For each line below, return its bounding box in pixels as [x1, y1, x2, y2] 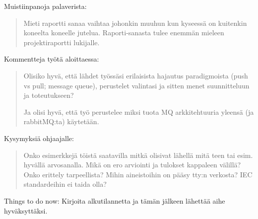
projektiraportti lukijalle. [23, 37, 100, 47]
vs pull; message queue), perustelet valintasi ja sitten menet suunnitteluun [23, 80, 250, 90]
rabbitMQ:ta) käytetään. [23, 116, 99, 127]
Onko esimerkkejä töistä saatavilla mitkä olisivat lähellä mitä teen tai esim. [23, 149, 253, 160]
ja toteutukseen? [23, 90, 74, 100]
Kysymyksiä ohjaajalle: [4, 133, 74, 143]
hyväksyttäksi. [4, 205, 48, 216]
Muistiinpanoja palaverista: [4, 1, 87, 11]
